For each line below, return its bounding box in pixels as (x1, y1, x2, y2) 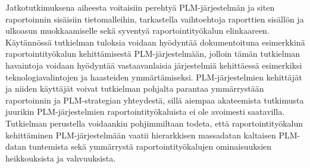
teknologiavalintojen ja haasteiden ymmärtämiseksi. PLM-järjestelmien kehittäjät (5, 70, 302, 83)
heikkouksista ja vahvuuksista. (5, 151, 116, 164)
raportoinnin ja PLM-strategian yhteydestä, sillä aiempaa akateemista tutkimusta (5, 93, 304, 106)
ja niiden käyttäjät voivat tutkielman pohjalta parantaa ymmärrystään (5, 82, 264, 95)
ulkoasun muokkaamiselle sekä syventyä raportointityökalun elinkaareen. (5, 24, 270, 37)
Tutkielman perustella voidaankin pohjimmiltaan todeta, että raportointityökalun (5, 117, 303, 129)
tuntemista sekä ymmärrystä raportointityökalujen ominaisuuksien (29, 140, 272, 153)
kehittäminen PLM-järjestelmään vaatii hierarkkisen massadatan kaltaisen (5, 128, 276, 141)
